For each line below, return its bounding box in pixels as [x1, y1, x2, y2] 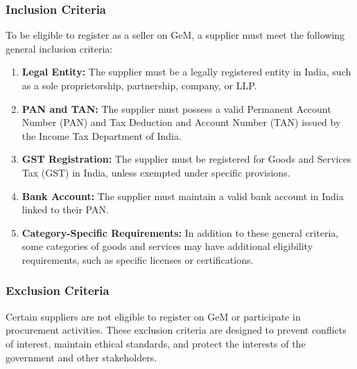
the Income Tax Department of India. [21, 128, 182, 143]
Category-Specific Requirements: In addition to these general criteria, [21, 225, 339, 240]
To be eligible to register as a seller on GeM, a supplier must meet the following [6, 28, 345, 42]
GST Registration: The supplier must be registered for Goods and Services [21, 152, 351, 166]
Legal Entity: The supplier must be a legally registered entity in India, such [21, 64, 351, 79]
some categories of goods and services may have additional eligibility [21, 239, 313, 253]
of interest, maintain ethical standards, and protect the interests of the [6, 336, 306, 350]
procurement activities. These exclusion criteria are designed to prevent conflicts [6, 323, 347, 337]
